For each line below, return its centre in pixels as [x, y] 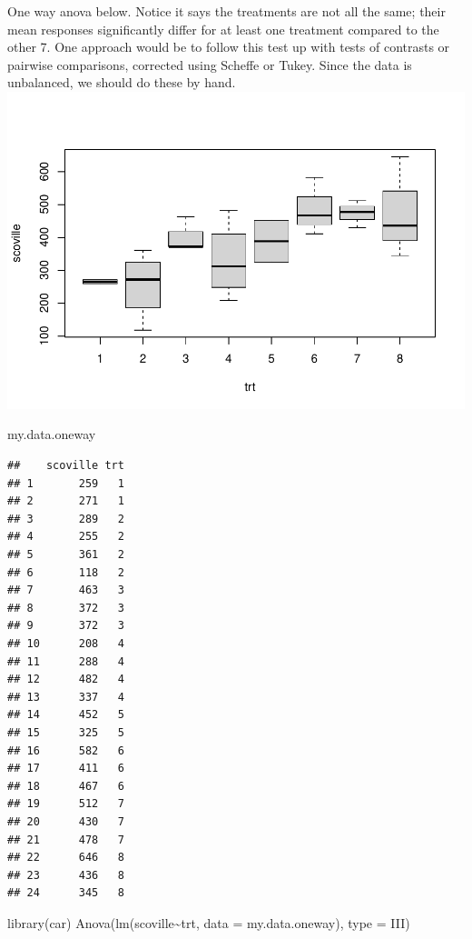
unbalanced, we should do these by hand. [122, 82]
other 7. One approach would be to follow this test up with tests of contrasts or [229, 47]
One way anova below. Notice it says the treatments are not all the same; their [226, 11]
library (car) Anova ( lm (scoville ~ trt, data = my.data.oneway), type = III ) [209, 922]
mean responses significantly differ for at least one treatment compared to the [223, 29]
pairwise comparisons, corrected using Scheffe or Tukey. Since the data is [210, 64]
